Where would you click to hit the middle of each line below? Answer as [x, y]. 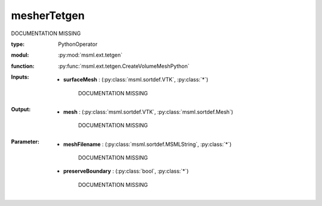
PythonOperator [78, 44]
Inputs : [20, 77]
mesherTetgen [48, 15]
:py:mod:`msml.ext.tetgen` [90, 55]
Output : [21, 109]
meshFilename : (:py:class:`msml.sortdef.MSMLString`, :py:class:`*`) [148, 144]
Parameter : [25, 141]
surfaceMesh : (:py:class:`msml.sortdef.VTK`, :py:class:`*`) [136, 80]
